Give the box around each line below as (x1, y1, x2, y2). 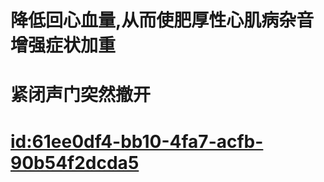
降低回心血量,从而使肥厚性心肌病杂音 (10, 9, 315, 32)
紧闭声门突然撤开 (10, 84, 152, 106)
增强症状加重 (10, 34, 117, 57)
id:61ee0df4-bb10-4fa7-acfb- (10, 130, 264, 153)
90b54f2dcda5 (10, 151, 140, 174)
